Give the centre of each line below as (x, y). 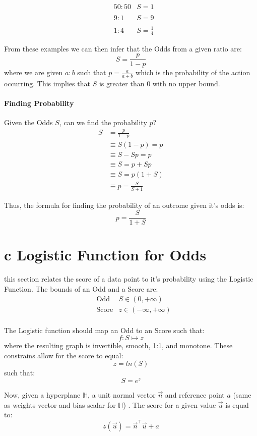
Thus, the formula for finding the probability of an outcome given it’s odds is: (124, 205)
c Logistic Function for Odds (105, 255)
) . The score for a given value (170, 404)
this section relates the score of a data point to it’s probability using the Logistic (129, 279)
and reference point (195, 395)
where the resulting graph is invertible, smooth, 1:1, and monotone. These (118, 345)
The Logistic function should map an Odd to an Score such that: (104, 330)
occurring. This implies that (47, 83)
